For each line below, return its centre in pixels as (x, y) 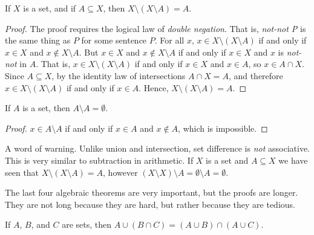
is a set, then (46, 108)
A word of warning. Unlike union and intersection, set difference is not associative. (157, 148)
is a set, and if (50, 8)
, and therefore (256, 75)
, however (120, 172)
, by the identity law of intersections (119, 75)
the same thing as (38, 40)
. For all (169, 40)
